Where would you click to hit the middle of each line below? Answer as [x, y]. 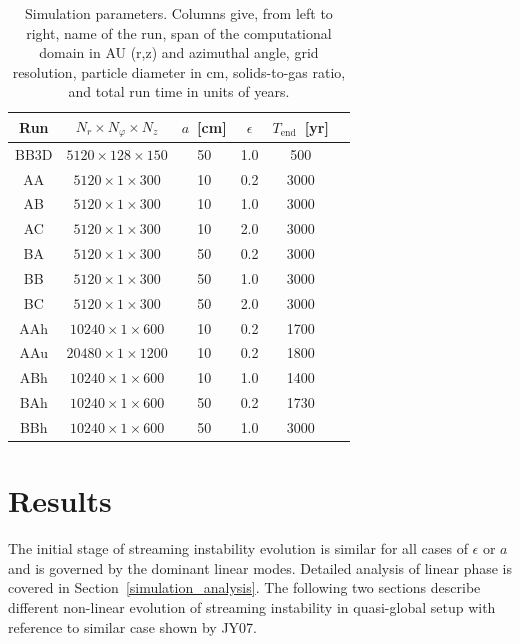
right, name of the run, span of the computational [179, 32]
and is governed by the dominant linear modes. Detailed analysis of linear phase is [260, 567]
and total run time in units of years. [179, 91]
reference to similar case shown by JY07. [133, 626]
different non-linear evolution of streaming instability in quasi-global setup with [252, 606]
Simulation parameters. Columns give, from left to [178, 13]
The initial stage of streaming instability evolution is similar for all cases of [238, 548]
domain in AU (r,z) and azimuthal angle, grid [179, 52]
